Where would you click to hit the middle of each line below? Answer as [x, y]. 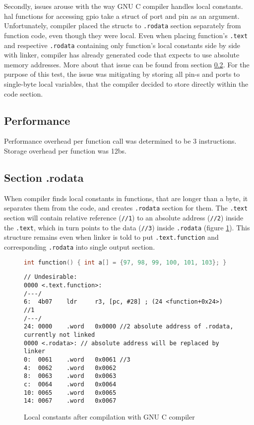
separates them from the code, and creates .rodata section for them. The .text [126, 208]
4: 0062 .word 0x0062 [70, 368]
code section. [24, 93]
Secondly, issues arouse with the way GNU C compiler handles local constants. [124, 6]
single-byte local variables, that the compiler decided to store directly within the [126, 83]
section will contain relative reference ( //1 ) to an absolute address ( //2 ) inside [124, 217]
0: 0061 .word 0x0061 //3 [77, 360]
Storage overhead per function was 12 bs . [65, 150]
